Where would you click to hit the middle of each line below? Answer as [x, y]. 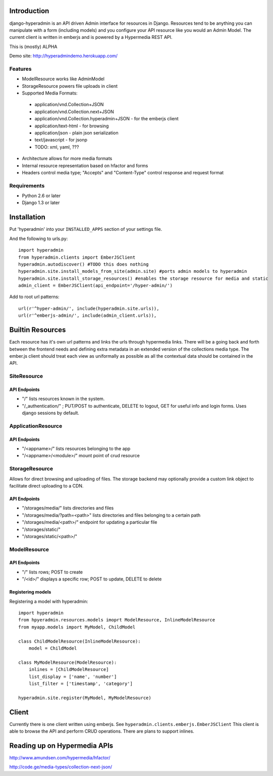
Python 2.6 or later [41, 196]
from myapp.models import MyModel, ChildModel [77, 627]
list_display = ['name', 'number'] [73, 676]
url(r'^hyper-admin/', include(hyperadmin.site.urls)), [89, 308]
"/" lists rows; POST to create [52, 572]
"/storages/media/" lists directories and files [68, 508]
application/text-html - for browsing [72, 126]
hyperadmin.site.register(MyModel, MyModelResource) [85, 698]
